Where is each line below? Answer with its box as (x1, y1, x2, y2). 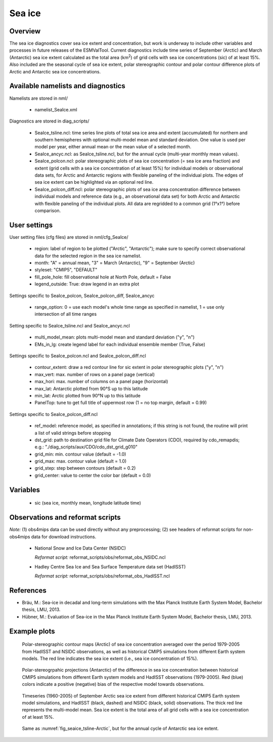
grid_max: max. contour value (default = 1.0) (34, 458, 127, 464)
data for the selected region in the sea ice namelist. (34, 253, 142, 259)
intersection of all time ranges (34, 311, 97, 317)
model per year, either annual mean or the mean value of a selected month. (34, 144, 192, 150)
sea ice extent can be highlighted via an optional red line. (34, 179, 154, 185)
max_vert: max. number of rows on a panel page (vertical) (34, 371, 155, 377)
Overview (9, 27, 41, 35)
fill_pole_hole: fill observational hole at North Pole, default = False (34, 274, 171, 280)
